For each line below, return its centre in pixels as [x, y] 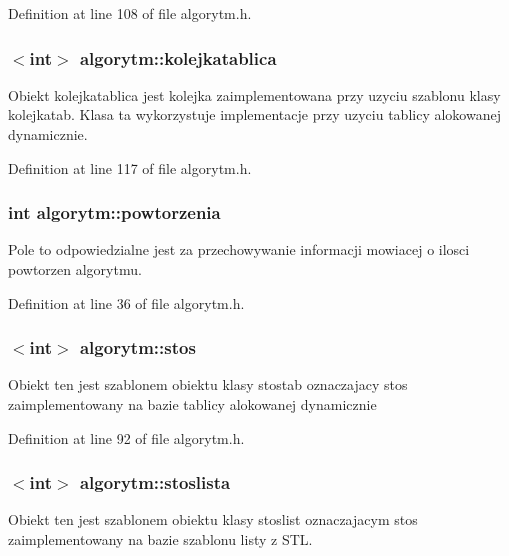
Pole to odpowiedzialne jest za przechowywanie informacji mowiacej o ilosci [239, 249]
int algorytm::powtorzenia [114, 212]
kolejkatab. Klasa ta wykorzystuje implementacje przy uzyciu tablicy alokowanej [254, 114]
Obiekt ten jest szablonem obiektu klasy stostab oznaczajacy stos [208, 384]
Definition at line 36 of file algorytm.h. [126, 302]
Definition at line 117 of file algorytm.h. [130, 167]
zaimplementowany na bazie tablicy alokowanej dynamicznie [192, 404]
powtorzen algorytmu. [75, 269]
